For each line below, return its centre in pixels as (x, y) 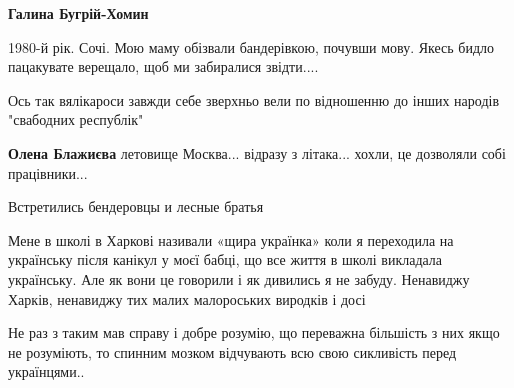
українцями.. (46, 371)
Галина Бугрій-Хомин (78, 13)
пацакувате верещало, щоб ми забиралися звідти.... (163, 66)
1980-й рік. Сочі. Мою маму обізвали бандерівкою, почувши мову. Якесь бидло (251, 46)
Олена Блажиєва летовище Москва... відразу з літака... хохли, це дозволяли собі (257, 152)
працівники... (48, 172)
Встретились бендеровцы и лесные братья (136, 206)
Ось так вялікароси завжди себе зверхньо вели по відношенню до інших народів (254, 99)
